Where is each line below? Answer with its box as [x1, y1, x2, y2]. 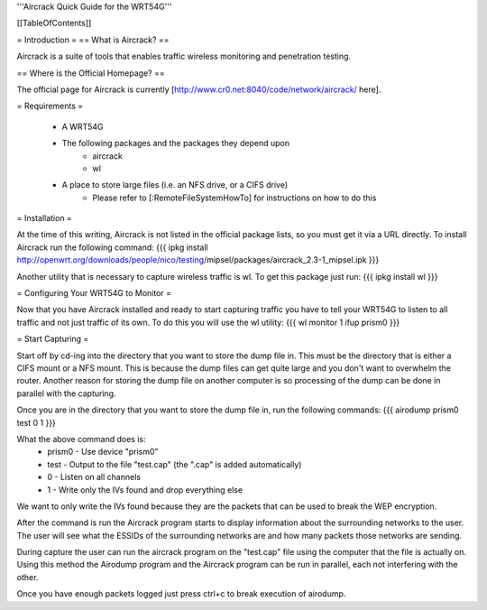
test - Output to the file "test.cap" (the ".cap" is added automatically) [47, 458, 302, 469]
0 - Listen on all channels [47, 472, 142, 483]
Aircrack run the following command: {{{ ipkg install [16, 242, 208, 253]
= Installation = [16, 213, 72, 224]
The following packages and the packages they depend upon [61, 138, 290, 149]
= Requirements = [16, 100, 84, 112]
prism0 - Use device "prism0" [47, 447, 159, 457]
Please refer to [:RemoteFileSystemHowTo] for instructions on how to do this [92, 192, 377, 203]
